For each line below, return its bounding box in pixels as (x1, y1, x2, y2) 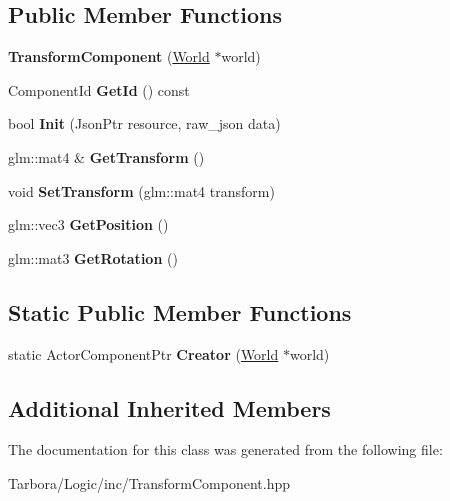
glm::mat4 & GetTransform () (8, 146, 205, 167)
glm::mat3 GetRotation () (8, 247, 178, 268)
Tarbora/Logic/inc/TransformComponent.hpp (8, 472, 291, 493)
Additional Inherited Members (8, 392, 331, 423)
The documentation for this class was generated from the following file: (8, 439, 443, 460)
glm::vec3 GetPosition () (8, 214, 169, 235)
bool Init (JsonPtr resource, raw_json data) (8, 113, 281, 134)
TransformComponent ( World (8, 46, 210, 67)
